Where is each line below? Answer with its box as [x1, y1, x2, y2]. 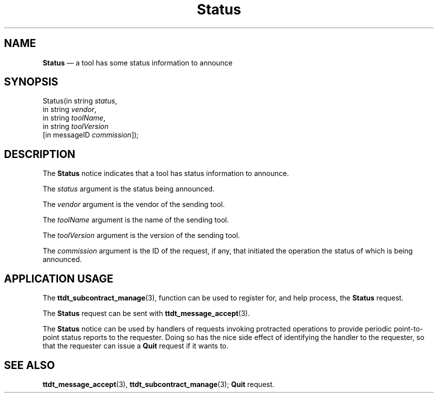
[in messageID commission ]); [42, 130, 139, 139]
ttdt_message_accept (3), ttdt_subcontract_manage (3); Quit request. [42, 379, 274, 388]
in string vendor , [42, 105, 96, 114]
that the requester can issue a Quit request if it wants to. [42, 341, 228, 350]
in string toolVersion [42, 122, 108, 131]
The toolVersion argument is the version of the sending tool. [42, 231, 240, 240]
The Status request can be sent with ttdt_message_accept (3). [42, 309, 250, 318]
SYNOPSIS [4, 75, 58, 88]
